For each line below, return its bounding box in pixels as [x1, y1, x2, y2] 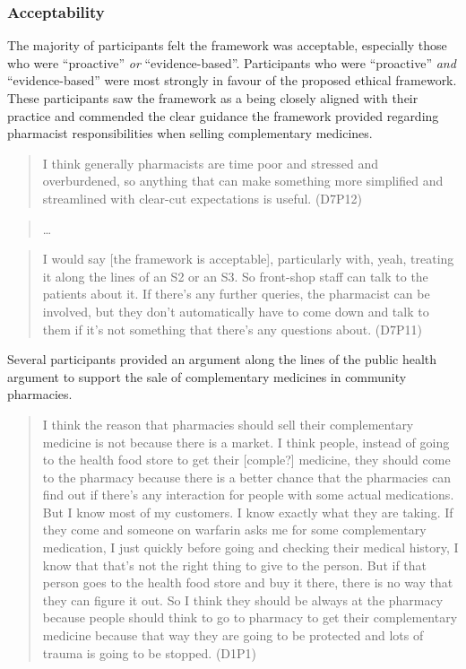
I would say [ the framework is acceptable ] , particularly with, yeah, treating [42, 249, 454, 268]
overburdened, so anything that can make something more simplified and [42, 171, 444, 190]
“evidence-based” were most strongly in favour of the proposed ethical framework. [7, 71, 457, 90]
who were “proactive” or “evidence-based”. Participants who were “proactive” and [7, 53, 456, 72]
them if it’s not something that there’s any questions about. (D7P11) [42, 319, 422, 338]
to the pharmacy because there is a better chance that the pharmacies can [42, 467, 452, 486]
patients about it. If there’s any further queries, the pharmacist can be [42, 284, 430, 303]
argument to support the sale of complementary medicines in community [7, 367, 407, 386]
